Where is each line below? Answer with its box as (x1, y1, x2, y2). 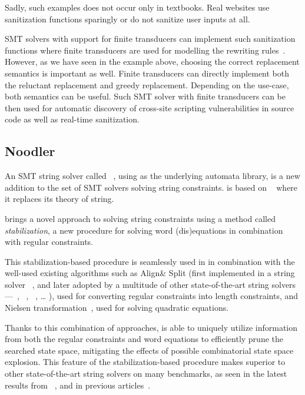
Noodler (5, 142, 55, 160)
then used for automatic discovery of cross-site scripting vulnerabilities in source (5, 101, 294, 114)
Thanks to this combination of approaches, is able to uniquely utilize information (5, 321, 298, 333)
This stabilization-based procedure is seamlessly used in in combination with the (5, 255, 295, 267)
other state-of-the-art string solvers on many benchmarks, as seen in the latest (5, 367, 287, 380)
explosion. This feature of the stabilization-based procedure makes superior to (5, 356, 286, 368)
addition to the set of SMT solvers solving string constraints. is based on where (5, 181, 298, 193)
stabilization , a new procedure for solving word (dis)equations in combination (5, 224, 283, 236)
